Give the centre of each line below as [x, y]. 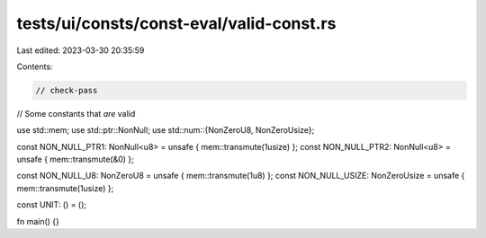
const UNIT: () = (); [52, 205]
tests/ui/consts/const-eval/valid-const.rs [176, 23]
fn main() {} [38, 221]
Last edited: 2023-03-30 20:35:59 [81, 50]
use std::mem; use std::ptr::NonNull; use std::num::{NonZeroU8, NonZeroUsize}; [166, 130]
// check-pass [67, 90]
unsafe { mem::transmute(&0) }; [76, 159]
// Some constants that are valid [76, 113]
